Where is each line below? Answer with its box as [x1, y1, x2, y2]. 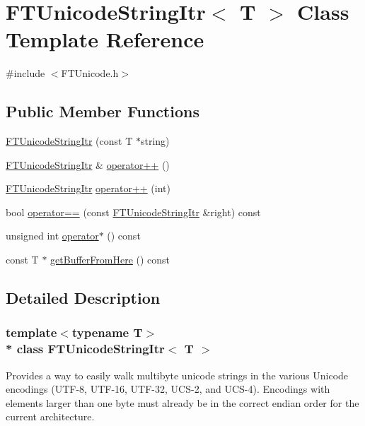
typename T [71, 324, 143, 341]
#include [6, 66, 45, 81]
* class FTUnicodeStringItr [6, 340, 165, 357]
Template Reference [6, 25, 204, 54]
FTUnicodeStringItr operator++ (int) [6, 181, 170, 196]
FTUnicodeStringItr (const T [6, 134, 133, 148]
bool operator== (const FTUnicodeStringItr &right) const [6, 204, 261, 219]
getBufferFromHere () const [50, 252, 170, 267]
